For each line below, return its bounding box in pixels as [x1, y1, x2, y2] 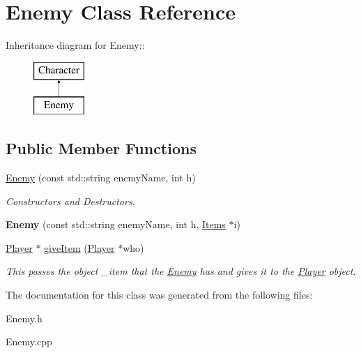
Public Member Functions [6, 137, 197, 159]
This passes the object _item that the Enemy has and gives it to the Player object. [6, 264, 356, 278]
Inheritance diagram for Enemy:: [6, 38, 145, 52]
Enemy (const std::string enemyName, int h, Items [6, 217, 226, 232]
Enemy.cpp [6, 334, 52, 349]
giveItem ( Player [44, 240, 115, 255]
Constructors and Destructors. [6, 193, 135, 208]
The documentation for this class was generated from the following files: [6, 287, 313, 302]
